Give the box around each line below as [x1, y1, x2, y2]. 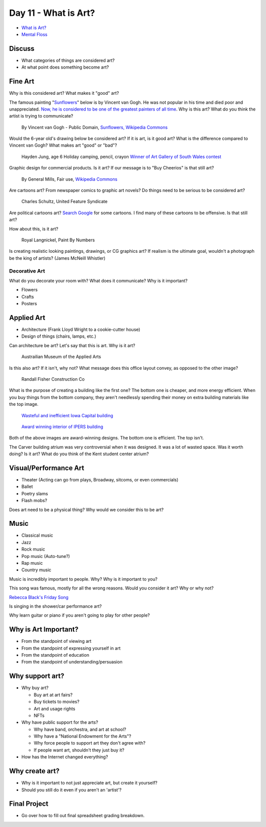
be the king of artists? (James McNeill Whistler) [9, 255, 106, 261]
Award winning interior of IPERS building [21, 424, 103, 430]
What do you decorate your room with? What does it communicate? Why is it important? [9, 277, 188, 283]
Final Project [9, 800, 49, 808]
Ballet [21, 484, 33, 490]
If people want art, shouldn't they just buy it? [33, 747, 125, 753]
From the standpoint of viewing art [21, 638, 92, 644]
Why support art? [9, 672, 65, 680]
